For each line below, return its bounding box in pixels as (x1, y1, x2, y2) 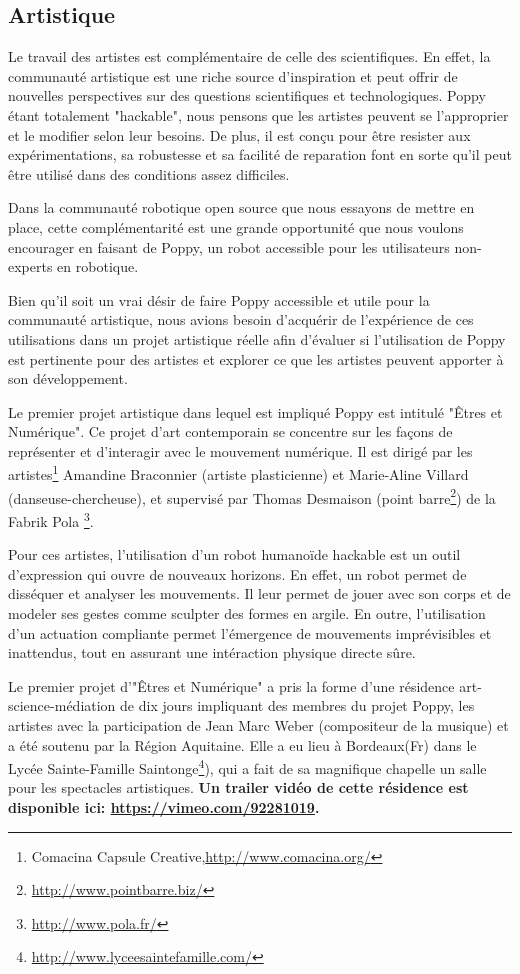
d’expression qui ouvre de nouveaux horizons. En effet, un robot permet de (8, 563, 467, 584)
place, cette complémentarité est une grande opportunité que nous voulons (8, 216, 464, 237)
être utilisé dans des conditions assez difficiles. (8, 163, 290, 184)
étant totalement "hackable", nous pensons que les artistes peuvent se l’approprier (8, 104, 509, 125)
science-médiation (8, 695, 116, 716)
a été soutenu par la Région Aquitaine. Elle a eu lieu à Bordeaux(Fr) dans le (8, 734, 477, 755)
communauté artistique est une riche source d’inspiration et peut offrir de (8, 65, 458, 86)
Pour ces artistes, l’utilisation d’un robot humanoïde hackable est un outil (8, 544, 461, 565)
